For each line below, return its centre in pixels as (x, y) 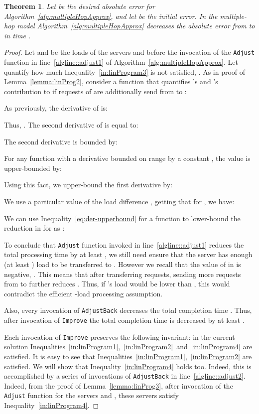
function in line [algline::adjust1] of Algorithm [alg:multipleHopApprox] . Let (121, 62)
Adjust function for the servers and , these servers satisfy (91, 395)
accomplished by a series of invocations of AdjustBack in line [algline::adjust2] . (125, 376)
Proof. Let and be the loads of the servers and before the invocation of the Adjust (129, 52)
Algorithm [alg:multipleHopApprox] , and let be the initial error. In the (111, 16)
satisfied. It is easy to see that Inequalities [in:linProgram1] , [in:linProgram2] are (128, 356)
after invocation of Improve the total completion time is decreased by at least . (124, 320)
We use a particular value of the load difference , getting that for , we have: (119, 201)
